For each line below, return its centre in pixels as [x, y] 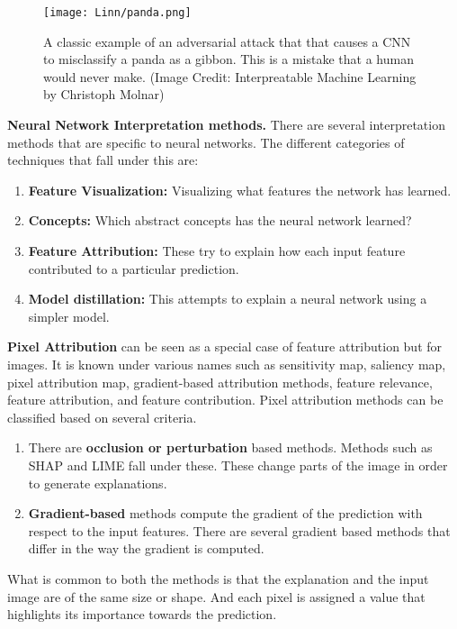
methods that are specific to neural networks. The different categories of [206, 142]
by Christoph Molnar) [104, 94]
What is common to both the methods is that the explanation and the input [218, 578]
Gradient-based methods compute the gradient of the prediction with [225, 513]
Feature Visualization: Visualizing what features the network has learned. [240, 190]
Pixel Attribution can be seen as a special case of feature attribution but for [225, 346]
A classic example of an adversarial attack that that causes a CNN [227, 41]
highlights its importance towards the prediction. [142, 614]
